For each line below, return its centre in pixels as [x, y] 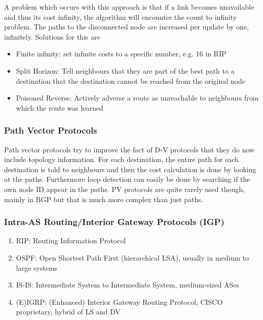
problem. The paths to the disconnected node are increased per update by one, [126, 27]
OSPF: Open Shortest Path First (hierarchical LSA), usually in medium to [132, 257]
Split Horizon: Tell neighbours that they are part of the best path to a [125, 70]
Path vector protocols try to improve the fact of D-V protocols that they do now [129, 149]
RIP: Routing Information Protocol [71, 241]
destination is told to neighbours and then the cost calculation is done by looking [130, 169]
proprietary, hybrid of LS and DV [68, 312]
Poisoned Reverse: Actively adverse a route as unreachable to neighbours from [137, 98]
